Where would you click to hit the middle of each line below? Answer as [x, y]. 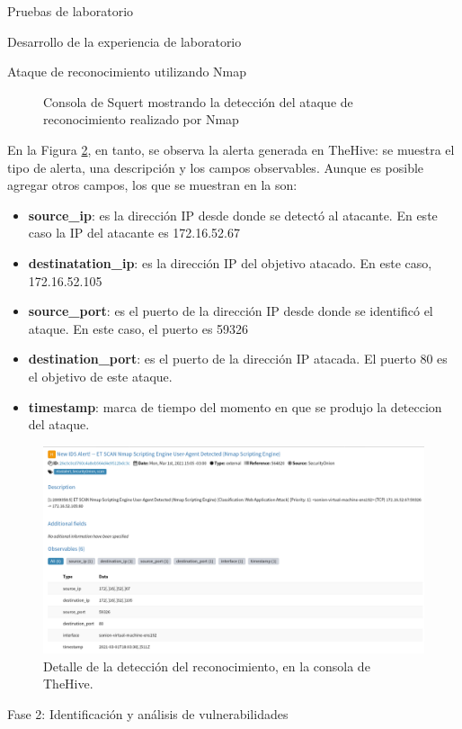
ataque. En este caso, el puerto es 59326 [138, 328]
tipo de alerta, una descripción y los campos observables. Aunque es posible [216, 167]
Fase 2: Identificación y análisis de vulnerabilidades [148, 713]
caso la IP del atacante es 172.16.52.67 [134, 233]
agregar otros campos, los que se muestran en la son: [152, 185]
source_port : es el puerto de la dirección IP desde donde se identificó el [231, 311]
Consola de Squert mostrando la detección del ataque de [198, 101]
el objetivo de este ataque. [100, 376]
